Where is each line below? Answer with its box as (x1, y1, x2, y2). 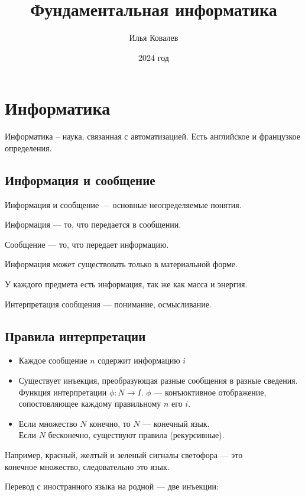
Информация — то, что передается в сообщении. (5, 218, 181, 231)
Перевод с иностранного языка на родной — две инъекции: (5, 480, 219, 492)
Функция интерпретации (18, 385, 107, 398)
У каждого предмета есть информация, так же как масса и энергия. (5, 278, 248, 290)
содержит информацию (98, 354, 180, 367)
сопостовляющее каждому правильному (18, 397, 161, 410)
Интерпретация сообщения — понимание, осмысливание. (5, 297, 212, 310)
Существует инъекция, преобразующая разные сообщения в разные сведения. (18, 374, 298, 386)
